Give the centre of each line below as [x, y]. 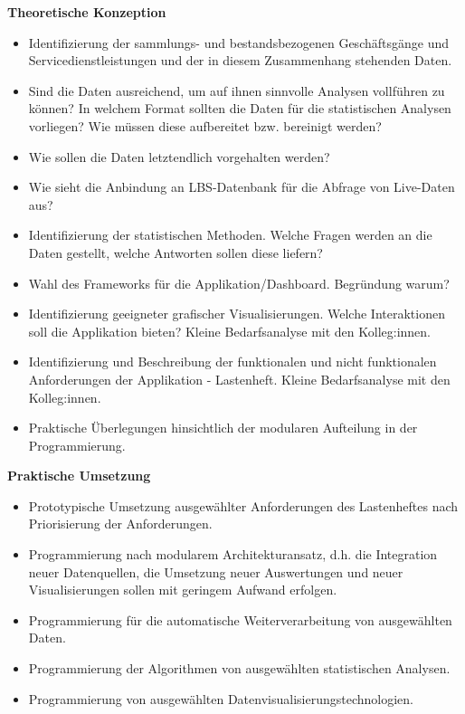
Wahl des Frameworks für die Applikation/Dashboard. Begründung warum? [239, 283]
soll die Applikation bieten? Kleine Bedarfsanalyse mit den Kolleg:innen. [230, 331]
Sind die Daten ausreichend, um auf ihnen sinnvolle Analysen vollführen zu [237, 90]
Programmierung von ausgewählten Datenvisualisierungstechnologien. [221, 698]
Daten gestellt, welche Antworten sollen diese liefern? [176, 252]
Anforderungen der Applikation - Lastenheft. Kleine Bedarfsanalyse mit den [239, 379]
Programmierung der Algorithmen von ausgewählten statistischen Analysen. [239, 668]
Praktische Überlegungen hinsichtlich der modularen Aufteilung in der [223, 428]
